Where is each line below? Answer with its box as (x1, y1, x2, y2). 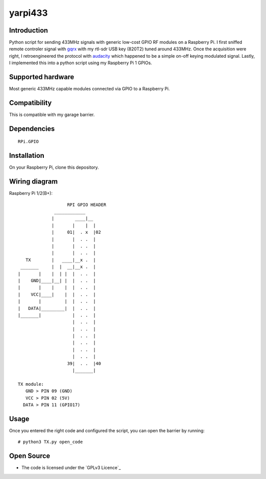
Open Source (9, 452, 50, 460)
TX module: (18, 381, 44, 387)
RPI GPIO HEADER (67, 202, 106, 207)
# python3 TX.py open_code (18, 439, 83, 445)
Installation (9, 151, 44, 160)
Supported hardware (9, 73, 74, 81)
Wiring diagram (9, 178, 58, 186)
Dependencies (9, 124, 55, 133)
